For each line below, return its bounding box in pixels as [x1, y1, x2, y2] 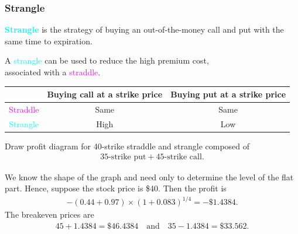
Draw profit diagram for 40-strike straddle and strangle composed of [5, 139, 250, 152]
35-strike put [100, 153, 146, 162]
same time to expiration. [5, 34, 93, 47]
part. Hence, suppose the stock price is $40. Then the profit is [5, 182, 227, 194]
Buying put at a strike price [170, 88, 286, 100]
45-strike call [156, 153, 202, 162]
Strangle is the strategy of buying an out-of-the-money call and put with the [5, 23, 284, 36]
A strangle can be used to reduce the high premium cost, [5, 54, 209, 67]
